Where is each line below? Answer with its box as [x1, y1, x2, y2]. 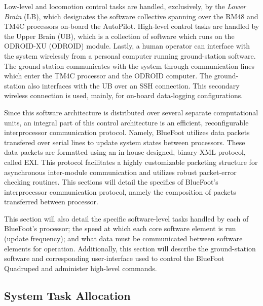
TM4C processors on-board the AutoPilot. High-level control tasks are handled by [4, 21, 259, 31]
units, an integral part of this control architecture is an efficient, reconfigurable [4, 117, 249, 127]
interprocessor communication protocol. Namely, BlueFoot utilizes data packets [4, 127, 250, 138]
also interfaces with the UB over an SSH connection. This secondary [27, 80, 240, 91]
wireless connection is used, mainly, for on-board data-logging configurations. [4, 90, 243, 101]
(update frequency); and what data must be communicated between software [4, 233, 243, 244]
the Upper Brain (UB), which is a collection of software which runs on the [4, 30, 235, 41]
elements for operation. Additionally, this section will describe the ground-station [4, 243, 256, 253]
